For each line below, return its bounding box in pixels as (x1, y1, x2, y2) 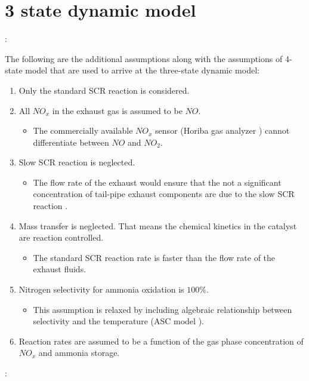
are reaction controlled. (18, 231, 104, 244)
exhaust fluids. (33, 263, 86, 275)
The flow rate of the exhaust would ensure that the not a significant (33, 176, 282, 188)
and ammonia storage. (38, 346, 120, 359)
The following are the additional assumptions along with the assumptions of (5, 52, 283, 64)
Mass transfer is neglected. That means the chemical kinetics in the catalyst (18, 219, 297, 232)
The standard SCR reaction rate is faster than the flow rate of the (33, 251, 276, 263)
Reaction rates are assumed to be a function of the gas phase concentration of (18, 334, 304, 347)
